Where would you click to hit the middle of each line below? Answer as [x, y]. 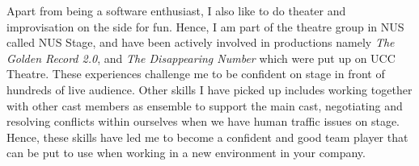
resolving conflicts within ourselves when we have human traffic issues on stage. [203, 121]
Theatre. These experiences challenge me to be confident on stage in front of [196, 74]
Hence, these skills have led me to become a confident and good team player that [207, 137]
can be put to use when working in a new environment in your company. [186, 153]
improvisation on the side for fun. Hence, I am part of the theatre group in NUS [205, 26]
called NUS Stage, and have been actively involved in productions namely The [201, 42]
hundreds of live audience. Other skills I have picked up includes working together [209, 89]
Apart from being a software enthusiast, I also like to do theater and [176, 10]
